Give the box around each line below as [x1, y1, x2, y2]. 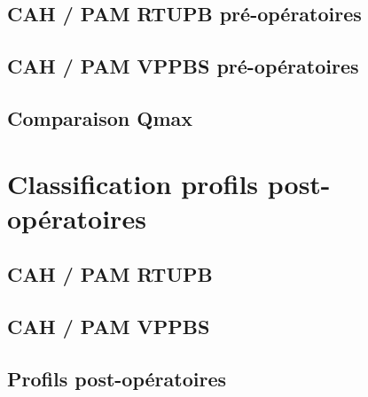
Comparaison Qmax [7, 104, 193, 131]
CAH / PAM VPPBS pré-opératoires [7, 52, 359, 80]
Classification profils [7, 165, 259, 201]
